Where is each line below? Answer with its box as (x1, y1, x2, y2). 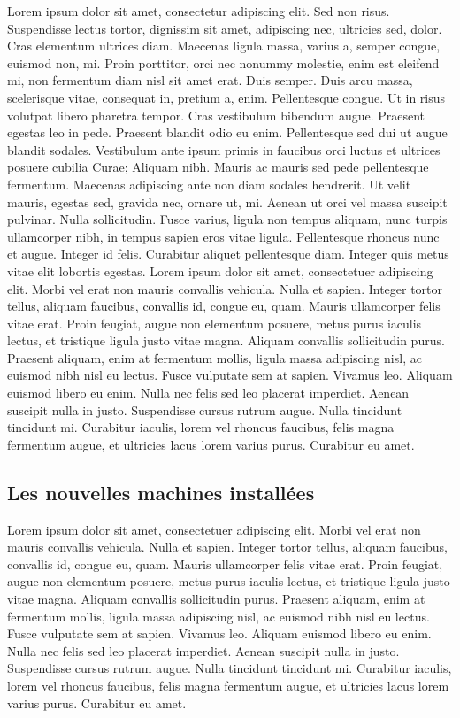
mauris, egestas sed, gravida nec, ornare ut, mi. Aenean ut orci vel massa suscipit (7, 192, 448, 211)
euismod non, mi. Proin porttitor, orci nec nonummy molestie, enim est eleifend (7, 53, 440, 72)
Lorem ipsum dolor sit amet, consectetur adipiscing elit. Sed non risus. (7, 2, 390, 19)
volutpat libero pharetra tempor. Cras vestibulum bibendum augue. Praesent (7, 105, 425, 124)
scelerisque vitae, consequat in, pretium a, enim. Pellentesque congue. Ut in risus (7, 88, 446, 106)
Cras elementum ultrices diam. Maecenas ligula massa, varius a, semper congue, (7, 36, 441, 55)
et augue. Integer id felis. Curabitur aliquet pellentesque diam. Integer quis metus (7, 244, 449, 263)
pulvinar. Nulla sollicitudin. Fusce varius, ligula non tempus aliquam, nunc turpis (7, 210, 448, 228)
